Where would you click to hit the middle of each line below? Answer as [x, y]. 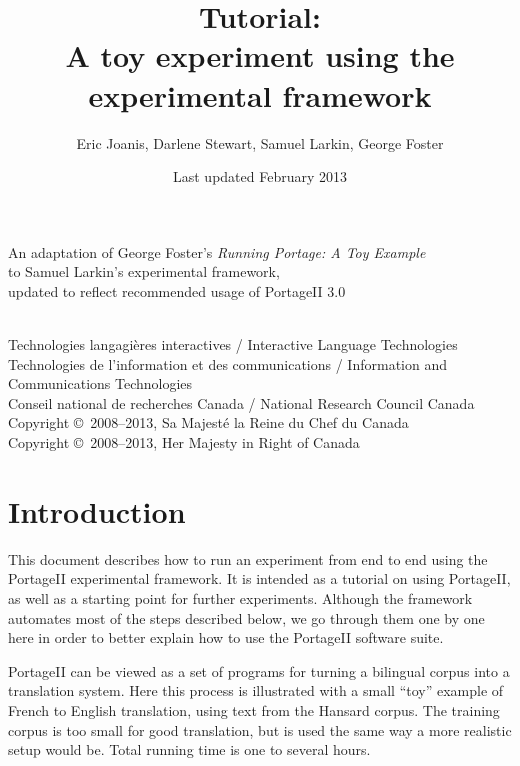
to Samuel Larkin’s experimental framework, [144, 271]
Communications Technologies [100, 383]
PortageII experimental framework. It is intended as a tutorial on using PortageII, [259, 578]
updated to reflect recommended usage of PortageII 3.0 [177, 290]
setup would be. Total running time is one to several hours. [189, 749]
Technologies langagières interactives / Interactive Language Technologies [233, 344]
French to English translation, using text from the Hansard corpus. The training [254, 709]
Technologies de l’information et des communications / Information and [227, 363]
